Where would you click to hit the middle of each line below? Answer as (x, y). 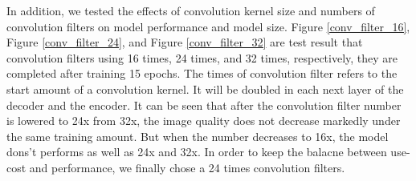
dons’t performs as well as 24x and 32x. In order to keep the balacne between (197, 152)
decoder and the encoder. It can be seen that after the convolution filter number (204, 105)
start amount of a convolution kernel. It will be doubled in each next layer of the (205, 88)
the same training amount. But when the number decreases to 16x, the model (198, 136)
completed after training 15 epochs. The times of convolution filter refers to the (202, 73)
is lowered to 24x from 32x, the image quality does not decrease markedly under (204, 121)
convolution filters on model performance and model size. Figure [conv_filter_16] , (208, 26)
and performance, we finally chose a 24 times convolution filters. (187, 167)
